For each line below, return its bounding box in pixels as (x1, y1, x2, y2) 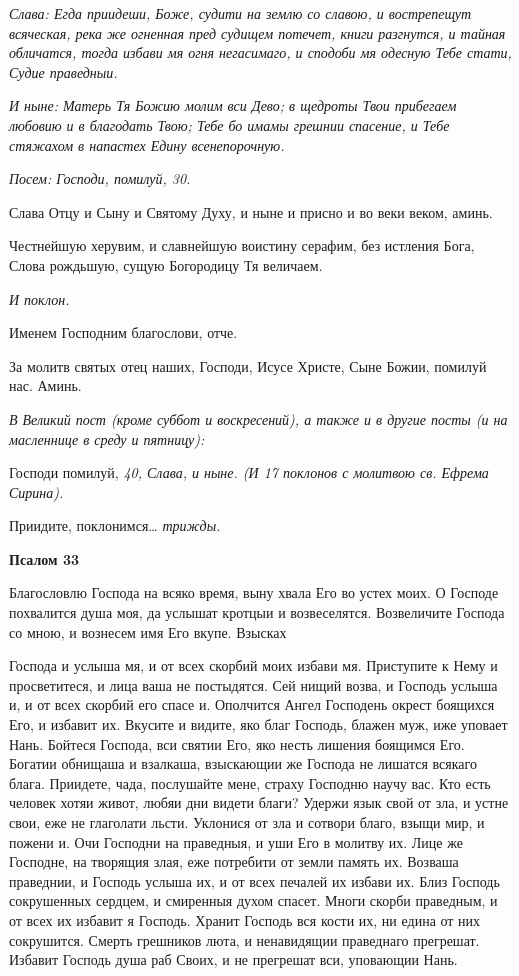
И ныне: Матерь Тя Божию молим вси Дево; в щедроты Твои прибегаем (9, 95, 457, 116)
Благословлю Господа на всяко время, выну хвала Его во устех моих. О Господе (9, 582, 499, 603)
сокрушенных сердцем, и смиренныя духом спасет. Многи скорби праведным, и (9, 890, 498, 911)
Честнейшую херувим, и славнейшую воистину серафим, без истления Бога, (9, 235, 475, 256)
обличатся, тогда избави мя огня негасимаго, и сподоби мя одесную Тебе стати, (9, 42, 512, 63)
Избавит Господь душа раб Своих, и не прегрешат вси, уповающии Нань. (9, 949, 458, 970)
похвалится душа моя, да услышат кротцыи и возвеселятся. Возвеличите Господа (9, 602, 505, 623)
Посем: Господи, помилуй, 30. (9, 168, 191, 189)
